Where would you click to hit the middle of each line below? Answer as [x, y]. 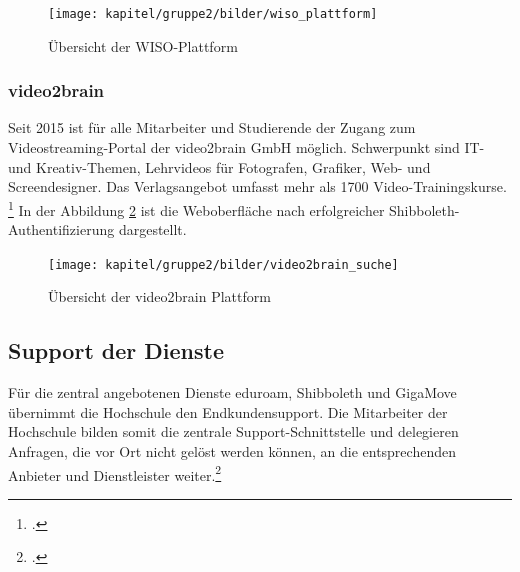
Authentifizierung [61, 229]
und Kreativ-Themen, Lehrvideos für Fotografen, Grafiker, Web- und [219, 166]
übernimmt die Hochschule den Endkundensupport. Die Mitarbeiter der [228, 411]
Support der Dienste [116, 350]
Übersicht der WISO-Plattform [143, 45]
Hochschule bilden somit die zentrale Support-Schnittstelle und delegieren [233, 431]
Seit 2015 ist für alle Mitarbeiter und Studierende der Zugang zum [212, 127]
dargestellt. [152, 229]
